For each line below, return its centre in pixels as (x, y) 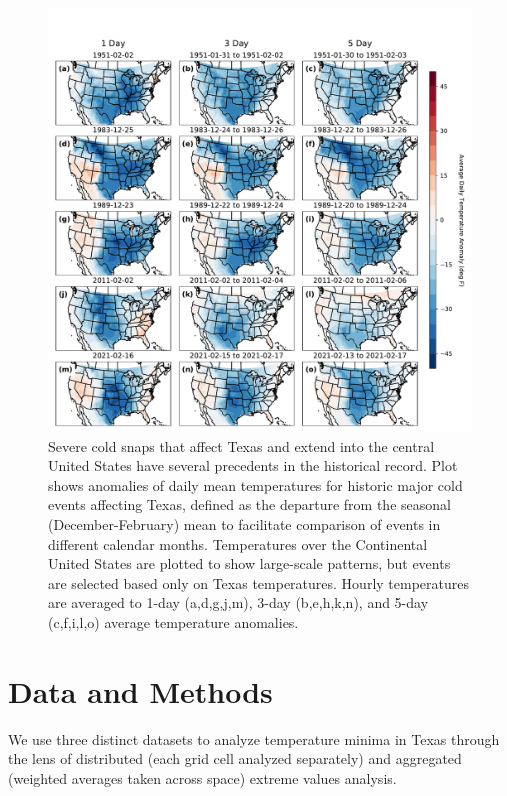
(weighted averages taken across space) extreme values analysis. (202, 777)
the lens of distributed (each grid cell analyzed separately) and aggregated (235, 758)
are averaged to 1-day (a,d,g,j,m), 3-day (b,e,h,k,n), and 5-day (238, 602)
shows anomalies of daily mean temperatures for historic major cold (255, 484)
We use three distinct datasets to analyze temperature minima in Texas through (254, 738)
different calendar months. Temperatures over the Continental (238, 543)
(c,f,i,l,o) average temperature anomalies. (173, 621)
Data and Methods (140, 690)
